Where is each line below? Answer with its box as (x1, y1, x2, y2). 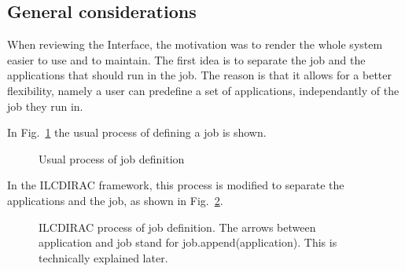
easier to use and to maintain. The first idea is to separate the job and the (7, 51, 366, 68)
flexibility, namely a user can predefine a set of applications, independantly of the (7, 82, 399, 98)
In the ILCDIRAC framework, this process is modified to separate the (7, 177, 344, 193)
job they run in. (7, 97, 83, 114)
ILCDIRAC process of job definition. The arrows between (39, 218, 316, 235)
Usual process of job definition (39, 150, 185, 167)
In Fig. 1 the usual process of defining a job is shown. (7, 124, 267, 141)
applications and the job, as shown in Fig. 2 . (7, 192, 223, 208)
